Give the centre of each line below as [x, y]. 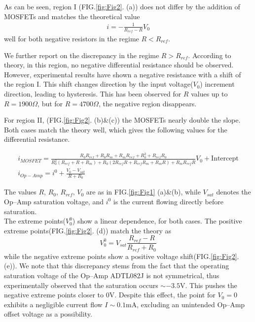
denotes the [234, 192]
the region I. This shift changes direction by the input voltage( [99, 84]
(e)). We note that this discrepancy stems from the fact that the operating [117, 266]
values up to [209, 93]
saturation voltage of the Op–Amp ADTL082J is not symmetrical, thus [112, 275]
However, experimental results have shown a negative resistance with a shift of [123, 74]
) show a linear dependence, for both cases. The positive [157, 221]
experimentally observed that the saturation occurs [81, 285]
